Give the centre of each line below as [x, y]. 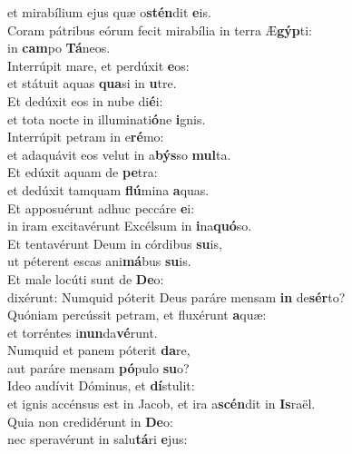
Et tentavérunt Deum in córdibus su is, [115, 243]
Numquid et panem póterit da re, [99, 350]
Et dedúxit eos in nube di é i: [85, 100]
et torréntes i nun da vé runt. [83, 332]
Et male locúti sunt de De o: [86, 278]
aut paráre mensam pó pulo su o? [98, 367]
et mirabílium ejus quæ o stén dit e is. [109, 12]
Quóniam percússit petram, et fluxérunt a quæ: [137, 315]
